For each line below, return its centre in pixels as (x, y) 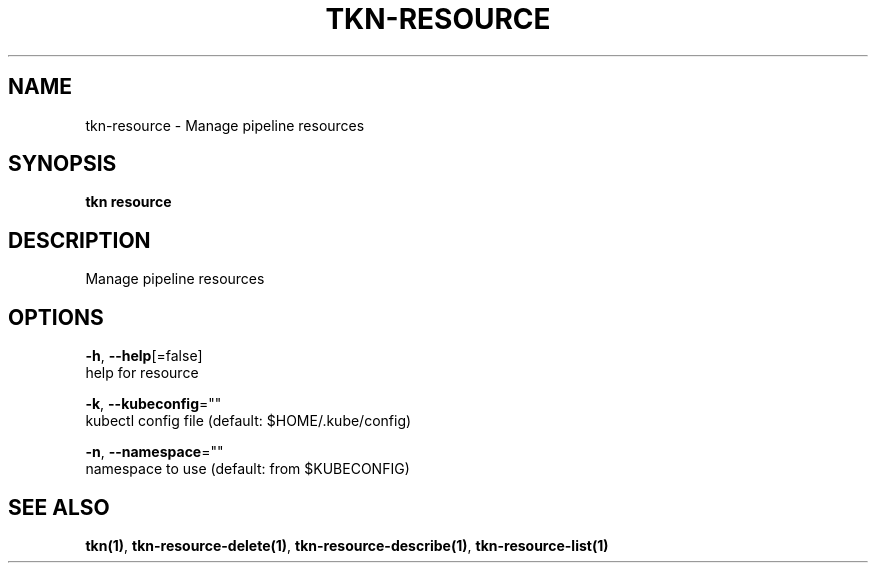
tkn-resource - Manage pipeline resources (225, 125)
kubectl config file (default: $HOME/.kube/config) (248, 421)
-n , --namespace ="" (154, 452)
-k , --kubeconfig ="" (153, 404)
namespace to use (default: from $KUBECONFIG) (247, 469)
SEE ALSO (59, 507)
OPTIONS (56, 317)
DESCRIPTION (79, 240)
